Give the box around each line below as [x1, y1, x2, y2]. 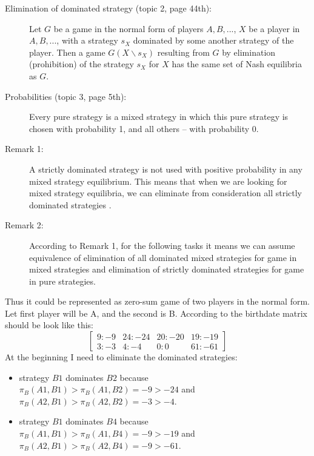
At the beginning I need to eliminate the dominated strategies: [5, 351, 238, 363]
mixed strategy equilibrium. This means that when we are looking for [29, 174, 287, 187]
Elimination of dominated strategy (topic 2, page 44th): [5, 2, 212, 14]
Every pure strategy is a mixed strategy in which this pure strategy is [29, 110, 289, 123]
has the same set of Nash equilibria [172, 58, 302, 70]
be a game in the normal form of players [53, 22, 204, 35]
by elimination [222, 45, 276, 58]
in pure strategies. [29, 274, 96, 287]
